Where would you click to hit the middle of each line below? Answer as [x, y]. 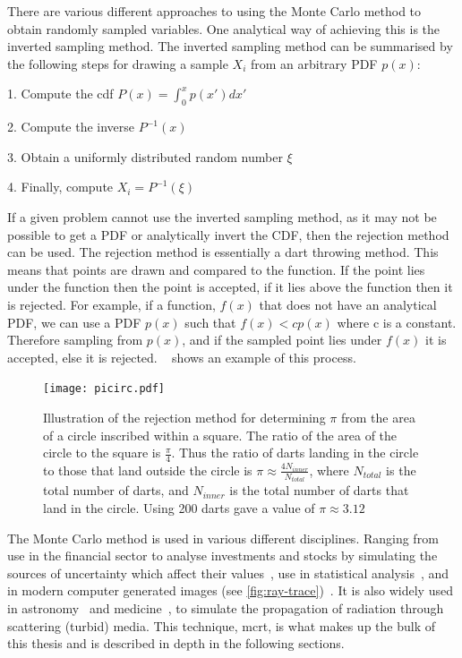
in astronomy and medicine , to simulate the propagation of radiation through [226, 608]
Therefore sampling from [75, 340]
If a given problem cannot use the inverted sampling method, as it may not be [222, 216]
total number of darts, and [116, 490]
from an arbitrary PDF [314, 63]
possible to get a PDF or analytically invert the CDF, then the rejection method [228, 234]
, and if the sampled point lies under [282, 340]
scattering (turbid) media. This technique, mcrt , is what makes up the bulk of [221, 625]
